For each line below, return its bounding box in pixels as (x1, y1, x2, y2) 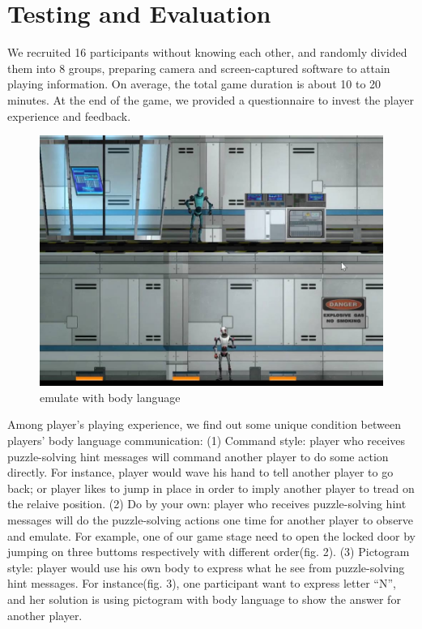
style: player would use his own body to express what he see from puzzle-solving (7, 558, 405, 576)
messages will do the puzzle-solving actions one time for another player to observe (7, 511, 414, 528)
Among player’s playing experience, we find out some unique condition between (7, 416, 401, 433)
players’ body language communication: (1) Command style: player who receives (7, 432, 406, 449)
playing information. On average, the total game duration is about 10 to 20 (7, 75, 382, 92)
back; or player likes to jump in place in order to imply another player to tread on (7, 479, 415, 496)
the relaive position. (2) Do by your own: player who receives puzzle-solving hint (7, 495, 407, 512)
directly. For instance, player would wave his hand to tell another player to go (7, 464, 394, 481)
